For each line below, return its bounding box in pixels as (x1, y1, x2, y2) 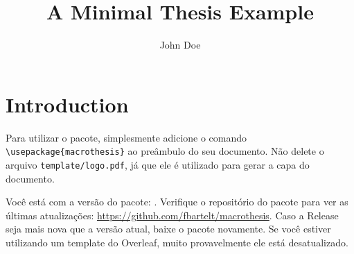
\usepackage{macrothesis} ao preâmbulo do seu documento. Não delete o (6, 144, 324, 158)
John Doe (159, 37, 201, 52)
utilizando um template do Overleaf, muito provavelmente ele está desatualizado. (6, 235, 348, 249)
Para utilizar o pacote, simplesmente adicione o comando (6, 130, 247, 144)
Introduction (6, 90, 129, 118)
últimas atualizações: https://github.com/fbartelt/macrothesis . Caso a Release (6, 208, 339, 222)
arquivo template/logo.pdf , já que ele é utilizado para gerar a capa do (6, 157, 310, 171)
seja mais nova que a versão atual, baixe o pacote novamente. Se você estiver (6, 221, 331, 236)
